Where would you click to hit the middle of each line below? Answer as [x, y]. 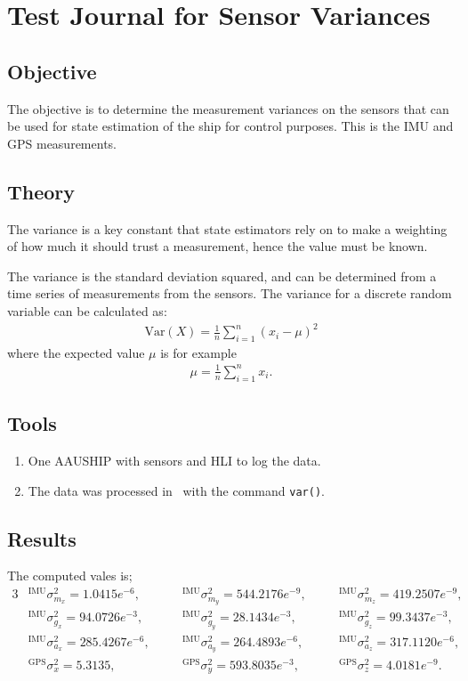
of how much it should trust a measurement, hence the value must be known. [218, 246]
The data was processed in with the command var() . [176, 490]
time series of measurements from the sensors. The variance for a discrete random [230, 293]
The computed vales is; [70, 576]
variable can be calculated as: [87, 310]
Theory [41, 191]
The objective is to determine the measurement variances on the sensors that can [228, 108]
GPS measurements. [62, 143]
